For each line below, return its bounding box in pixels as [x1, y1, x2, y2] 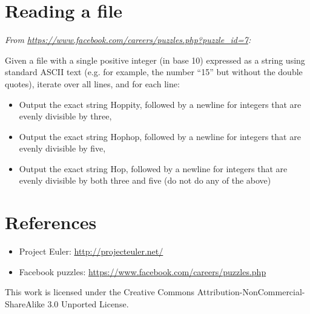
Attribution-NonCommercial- [197, 286, 305, 298]
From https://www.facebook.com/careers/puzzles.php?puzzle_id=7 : [5, 33, 251, 46]
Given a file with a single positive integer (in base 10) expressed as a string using [5, 53, 305, 66]
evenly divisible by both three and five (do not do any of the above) [19, 174, 271, 187]
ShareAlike [5, 297, 45, 310]
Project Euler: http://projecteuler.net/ [19, 245, 163, 258]
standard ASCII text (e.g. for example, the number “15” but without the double [5, 65, 303, 78]
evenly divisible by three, [19, 110, 112, 122]
